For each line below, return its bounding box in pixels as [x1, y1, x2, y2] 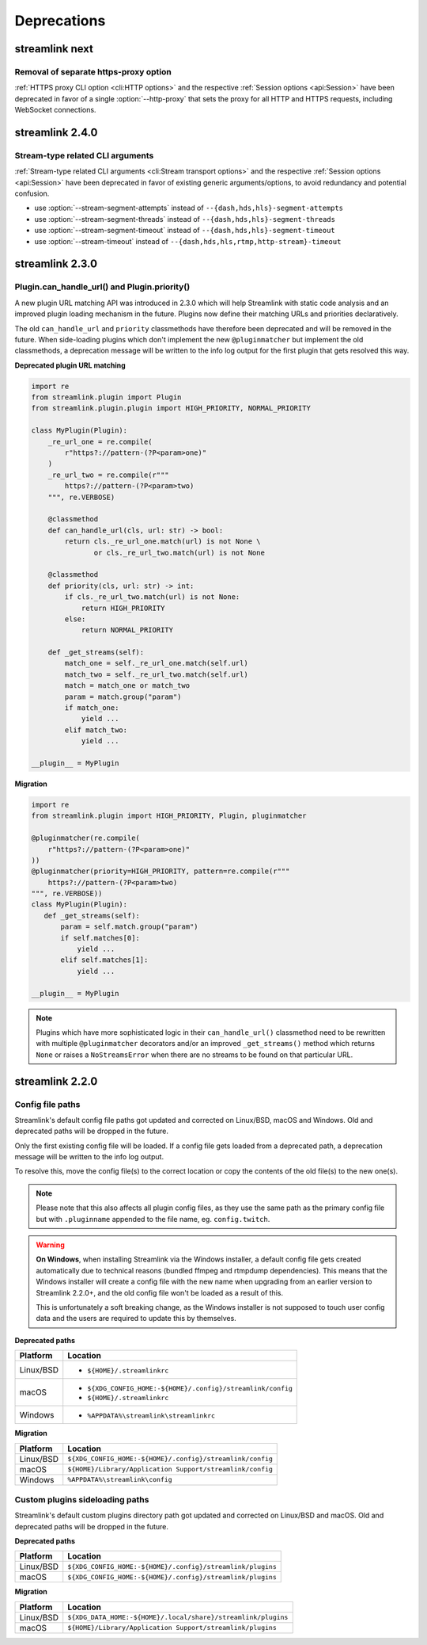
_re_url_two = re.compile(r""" [47, 470, 169, 479]
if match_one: [64, 704, 119, 712]
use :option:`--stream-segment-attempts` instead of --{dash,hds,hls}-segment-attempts [34, 203, 344, 213]
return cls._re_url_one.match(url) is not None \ [64, 537, 261, 546]
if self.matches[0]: [60, 933, 140, 942]
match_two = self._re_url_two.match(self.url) [64, 670, 248, 679]
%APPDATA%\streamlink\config [67, 1475, 173, 1484]
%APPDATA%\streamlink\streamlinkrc [87, 1411, 216, 1420]
